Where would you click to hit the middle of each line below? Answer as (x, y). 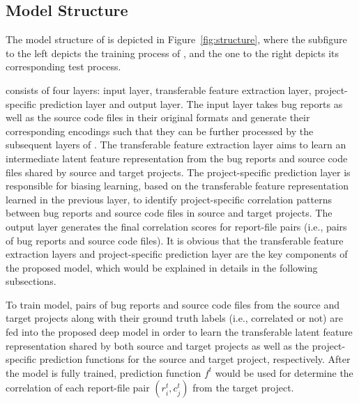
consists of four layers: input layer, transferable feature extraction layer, (159, 90)
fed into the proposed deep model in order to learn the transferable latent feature (179, 332)
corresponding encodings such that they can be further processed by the (160, 131)
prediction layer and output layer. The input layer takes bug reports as (191, 103)
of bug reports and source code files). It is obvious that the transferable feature (175, 240)
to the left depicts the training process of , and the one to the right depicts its (173, 53)
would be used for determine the (284, 372)
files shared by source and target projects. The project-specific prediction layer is (178, 172)
